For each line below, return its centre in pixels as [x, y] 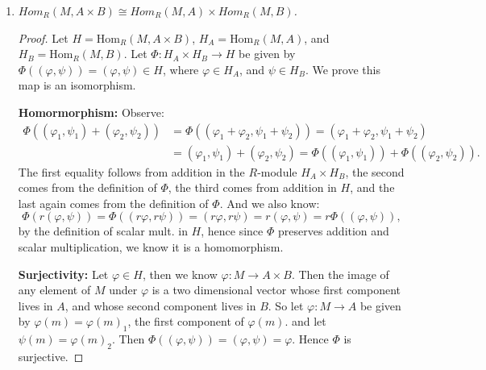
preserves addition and [333, 231]
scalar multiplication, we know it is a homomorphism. [151, 247]
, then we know [180, 274]
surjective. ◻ [51, 356]
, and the [372, 187]
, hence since [232, 231]
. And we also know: [270, 203]
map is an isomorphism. [77, 85]
